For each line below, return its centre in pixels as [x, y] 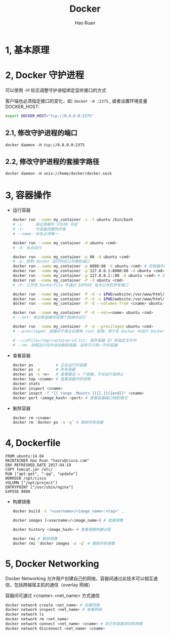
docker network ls [25, 614]
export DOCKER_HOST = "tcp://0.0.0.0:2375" [50, 116]
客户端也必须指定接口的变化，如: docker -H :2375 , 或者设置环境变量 [76, 101]
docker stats [26, 384]
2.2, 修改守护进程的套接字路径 [52, 162]
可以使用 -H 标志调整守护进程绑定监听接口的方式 [56, 90]
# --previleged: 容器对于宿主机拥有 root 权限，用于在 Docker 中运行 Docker [88, 331]
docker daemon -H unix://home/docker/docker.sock [59, 174]
